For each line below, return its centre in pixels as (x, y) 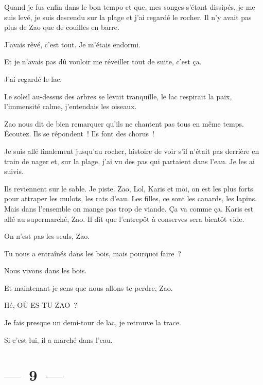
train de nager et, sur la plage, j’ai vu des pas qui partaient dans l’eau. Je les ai (129, 161)
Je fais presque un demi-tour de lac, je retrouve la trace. (93, 322)
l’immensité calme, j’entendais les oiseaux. (71, 106)
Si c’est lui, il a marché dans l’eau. (58, 339)
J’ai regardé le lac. (33, 78)
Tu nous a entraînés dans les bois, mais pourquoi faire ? (93, 253)
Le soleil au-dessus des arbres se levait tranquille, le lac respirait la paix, (118, 96)
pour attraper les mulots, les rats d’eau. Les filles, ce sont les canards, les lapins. (131, 198)
